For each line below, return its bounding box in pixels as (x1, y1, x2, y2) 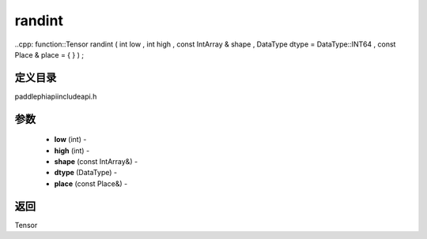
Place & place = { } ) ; (14, 50, 85, 59)
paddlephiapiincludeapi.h (14, 91, 97, 101)
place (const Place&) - (54, 178, 128, 189)
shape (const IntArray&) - (54, 157, 138, 166)
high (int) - (54, 146, 90, 155)
